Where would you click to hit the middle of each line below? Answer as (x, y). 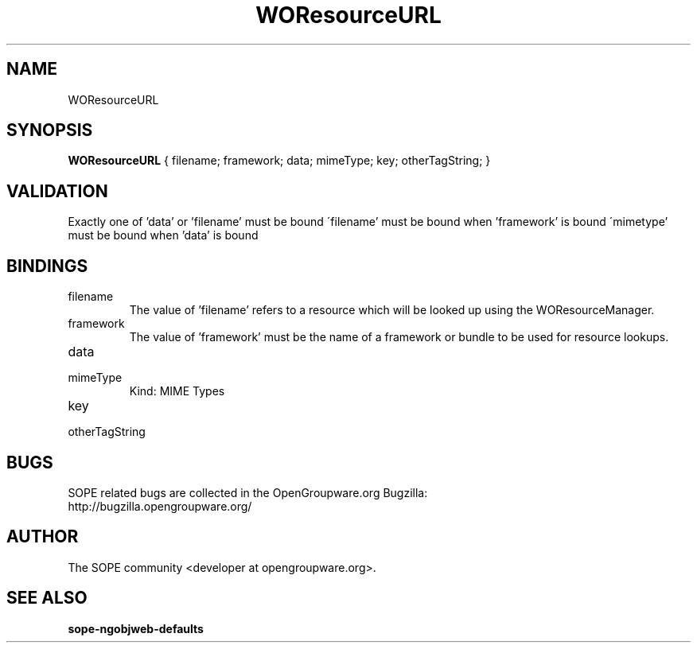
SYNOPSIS (50, 130)
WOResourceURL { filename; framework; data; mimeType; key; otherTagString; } (279, 161)
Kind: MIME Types (177, 391)
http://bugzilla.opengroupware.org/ (160, 506)
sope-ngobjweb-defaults (136, 628)
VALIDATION (57, 191)
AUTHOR (43, 537)
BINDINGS (47, 266)
